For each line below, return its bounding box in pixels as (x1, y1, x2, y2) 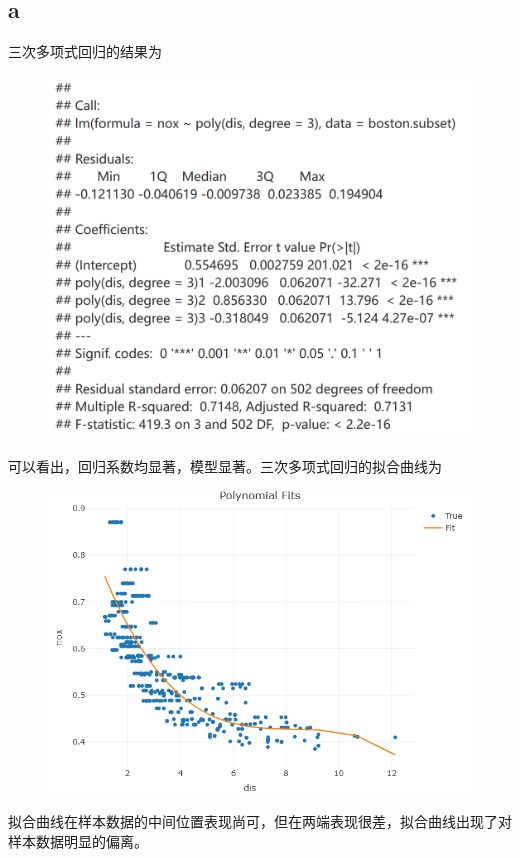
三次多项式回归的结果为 (8, 41, 162, 61)
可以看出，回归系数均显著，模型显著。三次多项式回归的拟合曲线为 (8, 455, 442, 476)
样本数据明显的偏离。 (8, 830, 148, 851)
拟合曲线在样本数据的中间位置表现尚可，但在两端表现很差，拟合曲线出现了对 (8, 810, 512, 831)
